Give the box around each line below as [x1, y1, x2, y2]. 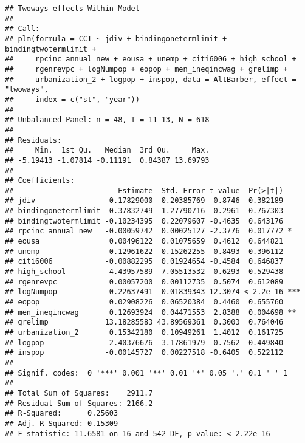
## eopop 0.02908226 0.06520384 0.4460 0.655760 [5, 298, 284, 307]
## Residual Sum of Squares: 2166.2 [5, 399, 153, 408]
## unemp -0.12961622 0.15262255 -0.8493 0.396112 [5, 247, 284, 256]
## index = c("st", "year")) [5, 95, 140, 104]
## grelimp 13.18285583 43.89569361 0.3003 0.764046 [5, 318, 284, 327]
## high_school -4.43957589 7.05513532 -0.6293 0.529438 [5, 267, 284, 276]
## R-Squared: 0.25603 [5, 409, 118, 418]
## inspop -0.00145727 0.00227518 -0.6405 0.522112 [5, 348, 284, 357]
